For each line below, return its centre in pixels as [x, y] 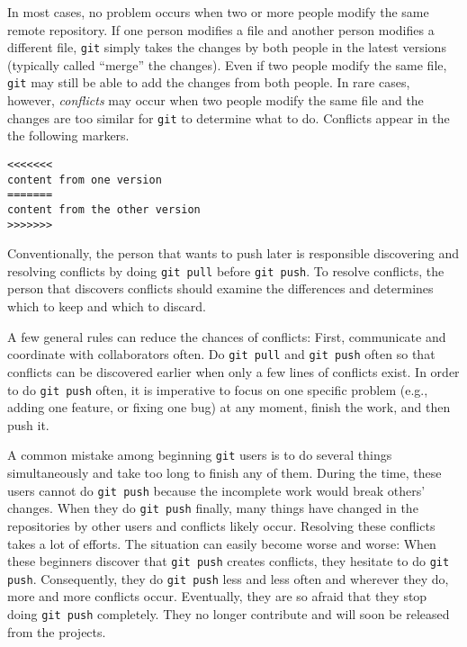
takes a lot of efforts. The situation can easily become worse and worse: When [222, 543]
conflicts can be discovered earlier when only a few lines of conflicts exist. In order [233, 371]
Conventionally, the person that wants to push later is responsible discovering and [233, 253]
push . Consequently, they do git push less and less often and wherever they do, [228, 578]
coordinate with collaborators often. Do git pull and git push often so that [221, 354]
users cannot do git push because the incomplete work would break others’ [216, 490]
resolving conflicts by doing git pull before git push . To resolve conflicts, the [226, 270]
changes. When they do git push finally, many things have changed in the [213, 508]
